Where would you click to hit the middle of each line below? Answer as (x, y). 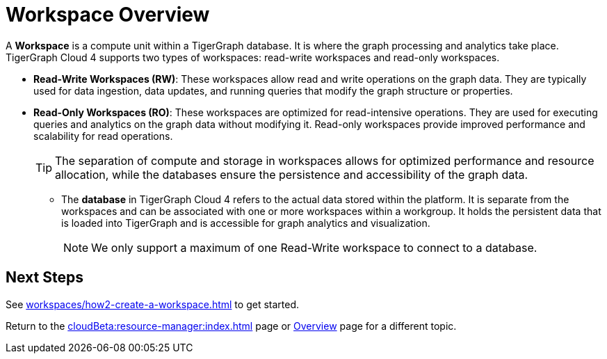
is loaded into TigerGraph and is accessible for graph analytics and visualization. (246, 223)
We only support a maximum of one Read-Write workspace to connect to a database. (314, 247)
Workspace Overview (108, 15)
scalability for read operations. (103, 136)
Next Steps (44, 278)
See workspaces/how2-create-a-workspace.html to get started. (152, 304)
